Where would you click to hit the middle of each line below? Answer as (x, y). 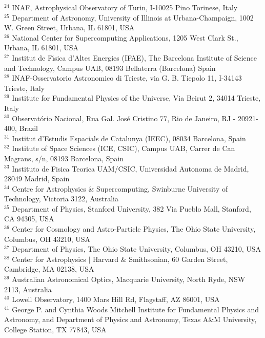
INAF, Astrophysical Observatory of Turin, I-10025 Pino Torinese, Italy (125, 7)
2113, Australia (28, 289)
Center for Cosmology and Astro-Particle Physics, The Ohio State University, (134, 229)
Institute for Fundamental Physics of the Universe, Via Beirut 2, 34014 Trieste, (136, 98)
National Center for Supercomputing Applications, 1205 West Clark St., (125, 37)
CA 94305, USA (29, 219)
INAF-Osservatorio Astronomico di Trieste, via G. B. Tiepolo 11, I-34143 (127, 78)
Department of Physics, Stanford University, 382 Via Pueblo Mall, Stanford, (131, 208)
